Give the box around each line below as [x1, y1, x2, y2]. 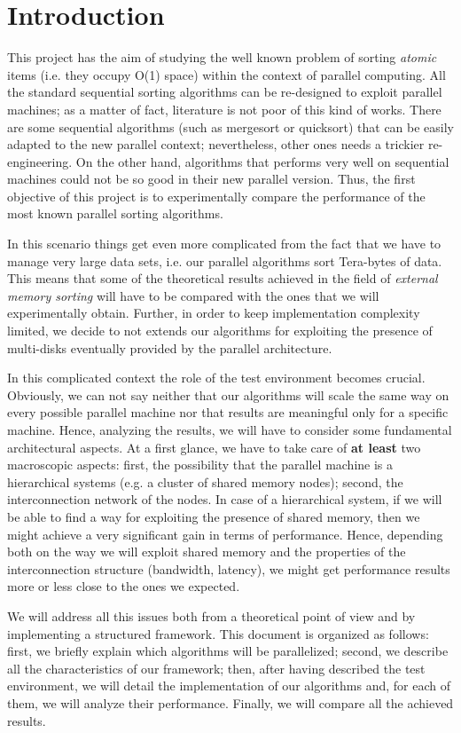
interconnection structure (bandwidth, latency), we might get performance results [7, 559, 450, 578]
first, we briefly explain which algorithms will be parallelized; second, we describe [7, 642, 449, 660]
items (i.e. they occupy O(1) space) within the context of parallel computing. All [7, 65, 446, 83]
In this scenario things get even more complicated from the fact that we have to [7, 234, 441, 253]
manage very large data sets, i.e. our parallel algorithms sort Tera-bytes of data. [7, 251, 442, 270]
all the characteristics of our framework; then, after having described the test [7, 658, 426, 677]
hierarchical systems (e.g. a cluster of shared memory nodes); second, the [7, 472, 403, 491]
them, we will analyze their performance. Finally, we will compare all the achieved [7, 693, 454, 712]
